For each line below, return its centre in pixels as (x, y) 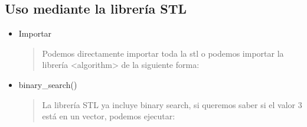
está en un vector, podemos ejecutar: (109, 116)
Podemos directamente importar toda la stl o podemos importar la (163, 53)
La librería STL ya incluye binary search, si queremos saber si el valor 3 (172, 104)
